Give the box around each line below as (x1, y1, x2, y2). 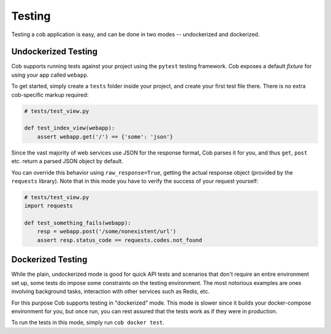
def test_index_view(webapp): (24, 124, 115, 132)
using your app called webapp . (11, 71, 89, 78)
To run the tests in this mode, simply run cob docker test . (11, 319, 165, 326)
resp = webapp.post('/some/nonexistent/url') (37, 228, 177, 235)
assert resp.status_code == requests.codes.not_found (37, 237, 202, 243)
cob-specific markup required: (11, 91, 89, 98)
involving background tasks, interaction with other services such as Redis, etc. (11, 288, 210, 295)
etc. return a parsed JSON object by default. (11, 158, 124, 165)
